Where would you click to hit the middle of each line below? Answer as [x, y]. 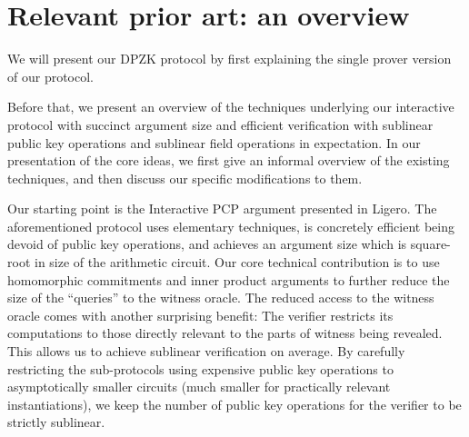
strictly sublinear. [56, 422]
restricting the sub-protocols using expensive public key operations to [200, 368]
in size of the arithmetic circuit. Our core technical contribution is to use [237, 262]
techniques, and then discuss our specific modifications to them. [185, 178]
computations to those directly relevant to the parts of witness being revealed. [225, 333]
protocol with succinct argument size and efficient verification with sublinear [220, 124]
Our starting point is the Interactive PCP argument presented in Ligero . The [222, 209]
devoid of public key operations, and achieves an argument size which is [207, 244]
